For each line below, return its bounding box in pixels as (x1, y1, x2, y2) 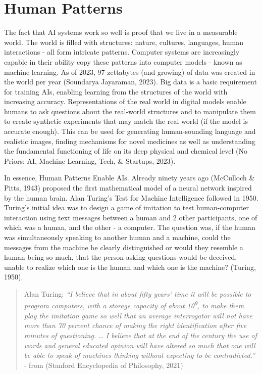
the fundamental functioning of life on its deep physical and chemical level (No (4, 146, 248, 156)
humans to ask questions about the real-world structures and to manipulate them (4, 106, 256, 116)
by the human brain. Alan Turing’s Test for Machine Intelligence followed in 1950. (4, 192, 258, 203)
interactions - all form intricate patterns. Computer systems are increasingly (4, 46, 240, 57)
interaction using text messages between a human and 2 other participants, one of (4, 212, 257, 222)
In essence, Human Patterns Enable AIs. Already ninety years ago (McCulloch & (4, 172, 255, 183)
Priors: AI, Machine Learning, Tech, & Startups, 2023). (4, 155, 176, 166)
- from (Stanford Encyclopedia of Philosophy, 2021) (24, 359, 183, 370)
